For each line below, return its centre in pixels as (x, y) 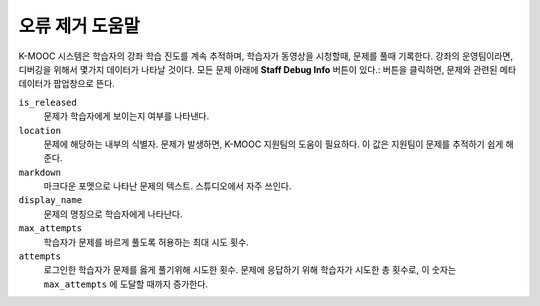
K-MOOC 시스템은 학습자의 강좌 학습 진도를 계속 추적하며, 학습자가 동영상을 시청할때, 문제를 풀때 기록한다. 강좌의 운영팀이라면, (266, 56)
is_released (47, 102)
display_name (50, 200)
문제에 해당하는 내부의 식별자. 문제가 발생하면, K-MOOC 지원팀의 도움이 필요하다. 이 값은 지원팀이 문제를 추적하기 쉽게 (273, 144)
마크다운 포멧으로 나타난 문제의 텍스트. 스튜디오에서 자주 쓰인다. (167, 186)
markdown (40, 172)
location (40, 130)
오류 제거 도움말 (79, 26)
